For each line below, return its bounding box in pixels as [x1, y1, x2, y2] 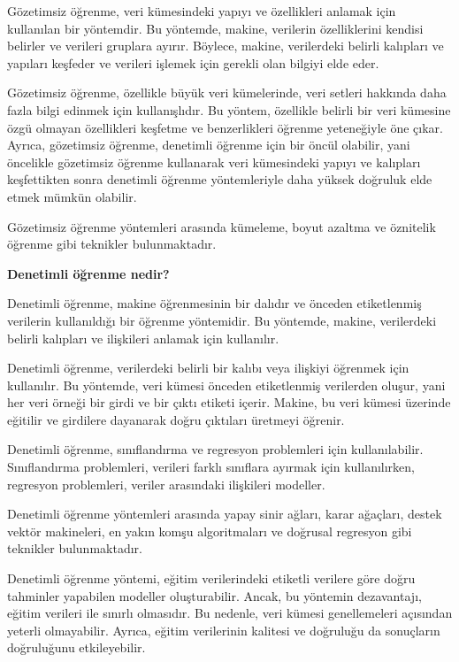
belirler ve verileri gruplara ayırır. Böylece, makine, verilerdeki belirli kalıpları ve [7, 36, 444, 55]
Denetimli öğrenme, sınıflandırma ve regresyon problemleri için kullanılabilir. [7, 440, 424, 458]
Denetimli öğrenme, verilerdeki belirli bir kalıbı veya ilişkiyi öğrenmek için [7, 358, 409, 377]
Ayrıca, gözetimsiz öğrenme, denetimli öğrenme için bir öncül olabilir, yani [7, 135, 410, 154]
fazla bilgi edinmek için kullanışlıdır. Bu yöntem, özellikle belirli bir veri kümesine [7, 100, 451, 119]
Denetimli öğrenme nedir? [7, 264, 170, 282]
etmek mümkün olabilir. [7, 187, 137, 205]
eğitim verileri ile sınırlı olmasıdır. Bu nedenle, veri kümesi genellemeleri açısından [7, 604, 453, 622]
